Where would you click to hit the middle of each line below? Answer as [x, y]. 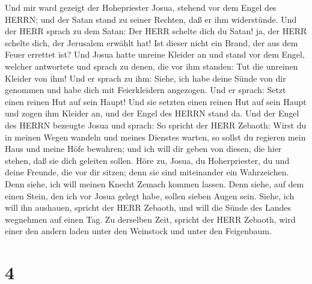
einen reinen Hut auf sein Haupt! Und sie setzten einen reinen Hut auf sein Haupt [156, 101]
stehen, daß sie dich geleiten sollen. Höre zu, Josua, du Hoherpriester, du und [147, 160]
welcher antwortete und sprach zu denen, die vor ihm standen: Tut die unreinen [151, 66]
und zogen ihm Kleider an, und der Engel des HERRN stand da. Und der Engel [152, 113]
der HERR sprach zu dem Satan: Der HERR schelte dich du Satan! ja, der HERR [156, 31]
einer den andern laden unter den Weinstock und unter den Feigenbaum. [138, 231]
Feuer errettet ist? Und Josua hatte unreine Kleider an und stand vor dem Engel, [155, 54]
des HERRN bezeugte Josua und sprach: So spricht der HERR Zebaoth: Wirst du [156, 125]
